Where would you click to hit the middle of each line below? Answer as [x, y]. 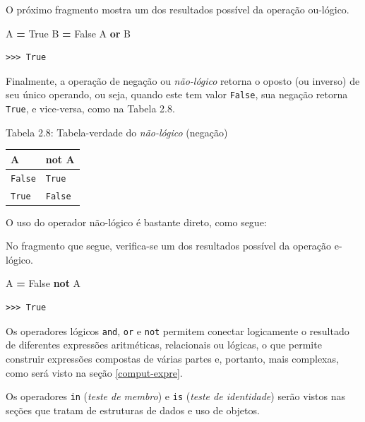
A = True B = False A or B [68, 33]
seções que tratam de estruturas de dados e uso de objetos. [133, 410]
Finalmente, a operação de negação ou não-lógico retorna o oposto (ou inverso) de [183, 80]
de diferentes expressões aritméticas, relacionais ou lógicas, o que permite [164, 345]
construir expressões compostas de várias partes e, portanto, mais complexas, [172, 358]
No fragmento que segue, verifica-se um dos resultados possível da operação [169, 246]
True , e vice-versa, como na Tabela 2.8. [90, 109]
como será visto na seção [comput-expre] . [94, 372]
